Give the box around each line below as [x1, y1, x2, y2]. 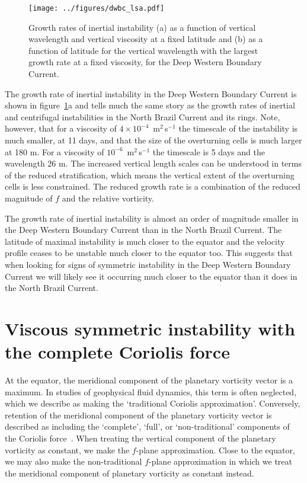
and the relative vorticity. [62, 191, 154, 204]
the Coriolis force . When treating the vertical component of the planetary [5, 432, 276, 444]
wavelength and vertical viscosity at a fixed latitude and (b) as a [28, 33, 263, 45]
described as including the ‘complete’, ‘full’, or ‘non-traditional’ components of [5, 420, 290, 433]
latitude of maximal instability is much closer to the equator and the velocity [5, 235, 285, 247]
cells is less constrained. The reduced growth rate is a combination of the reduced [5, 180, 300, 193]
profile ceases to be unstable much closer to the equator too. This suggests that [5, 247, 293, 259]
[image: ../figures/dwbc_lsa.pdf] [28, 4, 165, 12]
